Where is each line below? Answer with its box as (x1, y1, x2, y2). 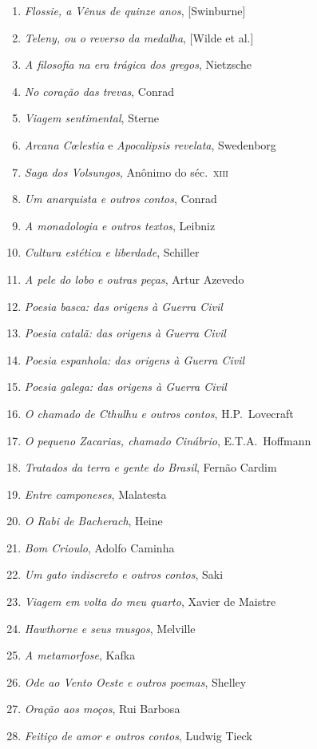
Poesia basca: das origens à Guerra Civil (24, 297, 223, 314)
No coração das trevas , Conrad (24, 82, 175, 99)
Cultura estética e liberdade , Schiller (24, 244, 200, 261)
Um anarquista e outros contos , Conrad (24, 190, 217, 207)
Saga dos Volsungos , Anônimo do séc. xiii (24, 163, 228, 180)
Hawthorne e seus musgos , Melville (24, 620, 196, 636)
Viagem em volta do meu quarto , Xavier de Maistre (24, 593, 276, 610)
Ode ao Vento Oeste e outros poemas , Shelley (24, 673, 247, 690)
